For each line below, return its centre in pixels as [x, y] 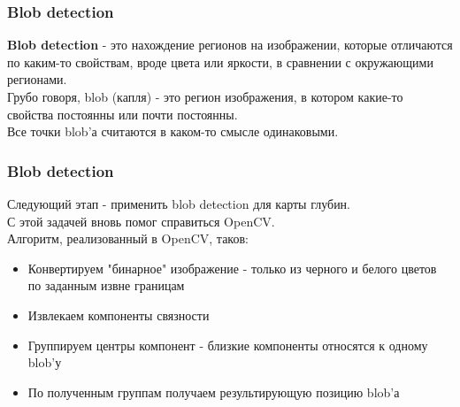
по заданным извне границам [106, 285]
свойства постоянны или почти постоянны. [123, 114]
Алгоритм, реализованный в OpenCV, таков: [128, 238]
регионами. [37, 79]
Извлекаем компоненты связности [119, 315]
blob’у [45, 362]
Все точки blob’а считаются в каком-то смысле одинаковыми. [173, 131]
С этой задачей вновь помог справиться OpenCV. [141, 221]
